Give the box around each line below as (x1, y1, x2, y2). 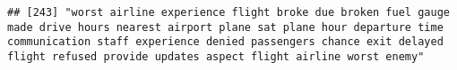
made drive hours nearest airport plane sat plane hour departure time (7, 20, 444, 34)
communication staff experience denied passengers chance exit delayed (7, 35, 444, 49)
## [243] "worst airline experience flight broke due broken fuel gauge (7, 6, 450, 19)
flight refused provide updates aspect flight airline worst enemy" (7, 50, 425, 63)
